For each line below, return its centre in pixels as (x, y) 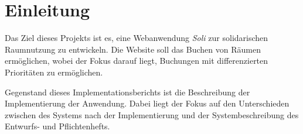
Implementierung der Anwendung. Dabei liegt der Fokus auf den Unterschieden (147, 103)
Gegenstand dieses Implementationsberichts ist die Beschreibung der (127, 92)
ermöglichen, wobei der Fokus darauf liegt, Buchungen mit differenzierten (137, 61)
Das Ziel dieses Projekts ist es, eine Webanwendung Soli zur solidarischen (137, 38)
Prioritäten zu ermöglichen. (54, 72)
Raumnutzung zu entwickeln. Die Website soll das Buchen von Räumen (133, 49)
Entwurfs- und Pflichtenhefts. (57, 126)
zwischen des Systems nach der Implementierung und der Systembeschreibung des (152, 114)
